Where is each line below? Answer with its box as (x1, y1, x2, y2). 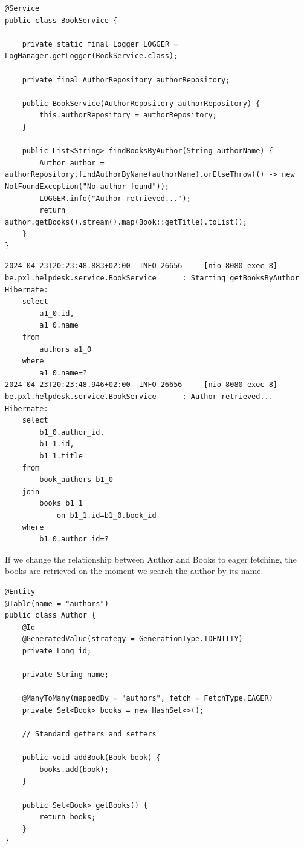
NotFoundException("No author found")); (5, 182, 170, 191)
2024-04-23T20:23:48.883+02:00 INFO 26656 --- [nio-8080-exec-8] (5, 262, 278, 271)
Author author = (39, 158, 105, 167)
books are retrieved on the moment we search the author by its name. (5, 564, 264, 577)
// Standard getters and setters (22, 730, 157, 739)
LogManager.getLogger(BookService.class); (5, 51, 178, 61)
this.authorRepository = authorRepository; (39, 111, 217, 120)
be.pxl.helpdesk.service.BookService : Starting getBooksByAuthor (5, 274, 299, 283)
